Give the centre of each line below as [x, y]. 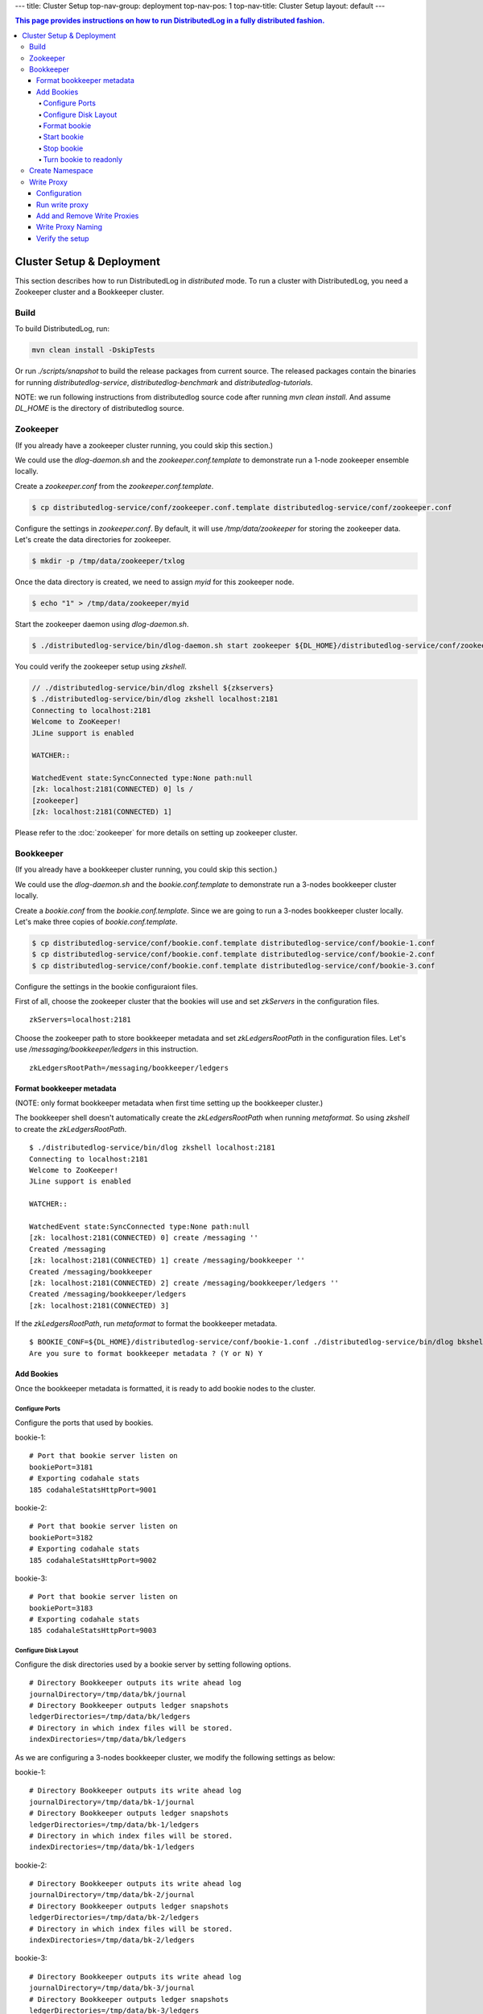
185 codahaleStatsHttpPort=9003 [93, 1631]
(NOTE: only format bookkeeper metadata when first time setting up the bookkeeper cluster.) [169, 1103]
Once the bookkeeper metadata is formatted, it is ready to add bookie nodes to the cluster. [165, 1389]
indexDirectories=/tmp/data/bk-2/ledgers [112, 1940]
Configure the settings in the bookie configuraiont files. [107, 986]
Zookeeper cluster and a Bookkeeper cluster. [89, 292]
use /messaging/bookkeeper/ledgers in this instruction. [107, 1049]
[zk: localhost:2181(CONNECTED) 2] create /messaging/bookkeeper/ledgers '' [184, 1283]
